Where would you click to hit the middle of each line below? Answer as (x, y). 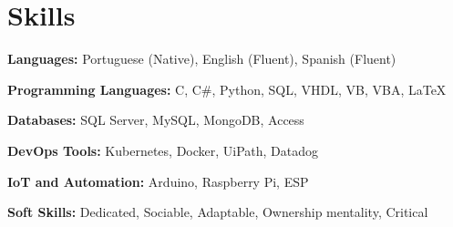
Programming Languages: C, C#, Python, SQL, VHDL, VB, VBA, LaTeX (227, 89)
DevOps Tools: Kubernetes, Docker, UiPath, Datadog (163, 150)
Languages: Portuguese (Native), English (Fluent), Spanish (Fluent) (202, 59)
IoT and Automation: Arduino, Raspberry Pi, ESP (158, 181)
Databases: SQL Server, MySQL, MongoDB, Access (156, 120)
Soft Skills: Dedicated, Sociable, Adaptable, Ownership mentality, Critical (218, 212)
